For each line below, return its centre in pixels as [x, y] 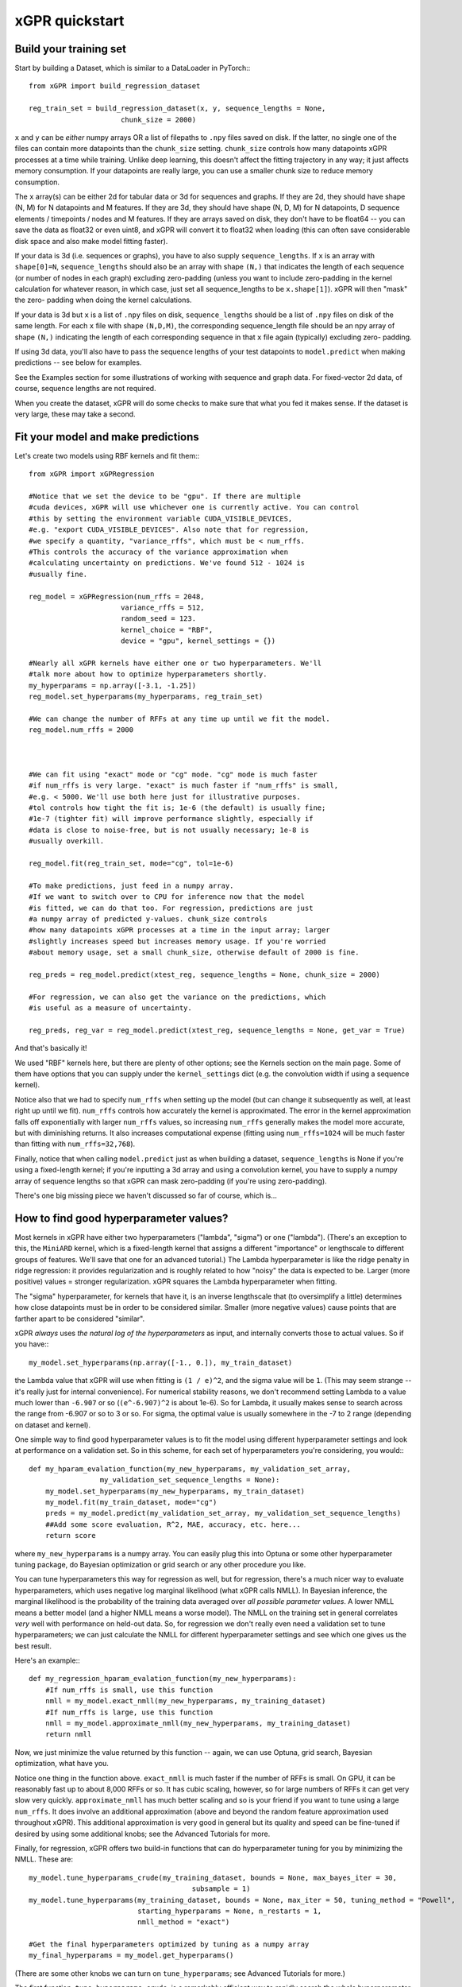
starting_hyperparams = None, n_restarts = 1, [230, 1911]
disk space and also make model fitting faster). [91, 241]
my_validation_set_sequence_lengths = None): [190, 1480]
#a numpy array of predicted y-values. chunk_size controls [148, 919]
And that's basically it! [51, 1048]
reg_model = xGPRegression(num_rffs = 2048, [117, 596]
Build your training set [71, 49]
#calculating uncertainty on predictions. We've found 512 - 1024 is [167, 563]
